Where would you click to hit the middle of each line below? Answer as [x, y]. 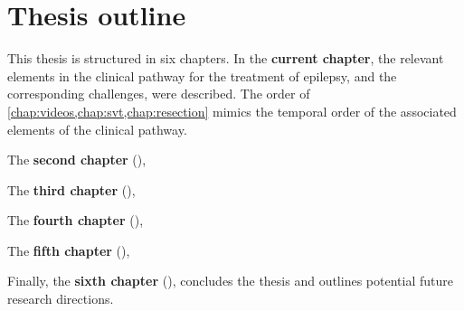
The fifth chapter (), [69, 250]
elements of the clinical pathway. [97, 129]
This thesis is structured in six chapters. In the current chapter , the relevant [226, 58]
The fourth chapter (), [76, 220]
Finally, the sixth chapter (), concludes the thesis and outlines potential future [230, 281]
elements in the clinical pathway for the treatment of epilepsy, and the [202, 75]
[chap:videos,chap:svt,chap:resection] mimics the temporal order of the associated [232, 111]
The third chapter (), [71, 189]
